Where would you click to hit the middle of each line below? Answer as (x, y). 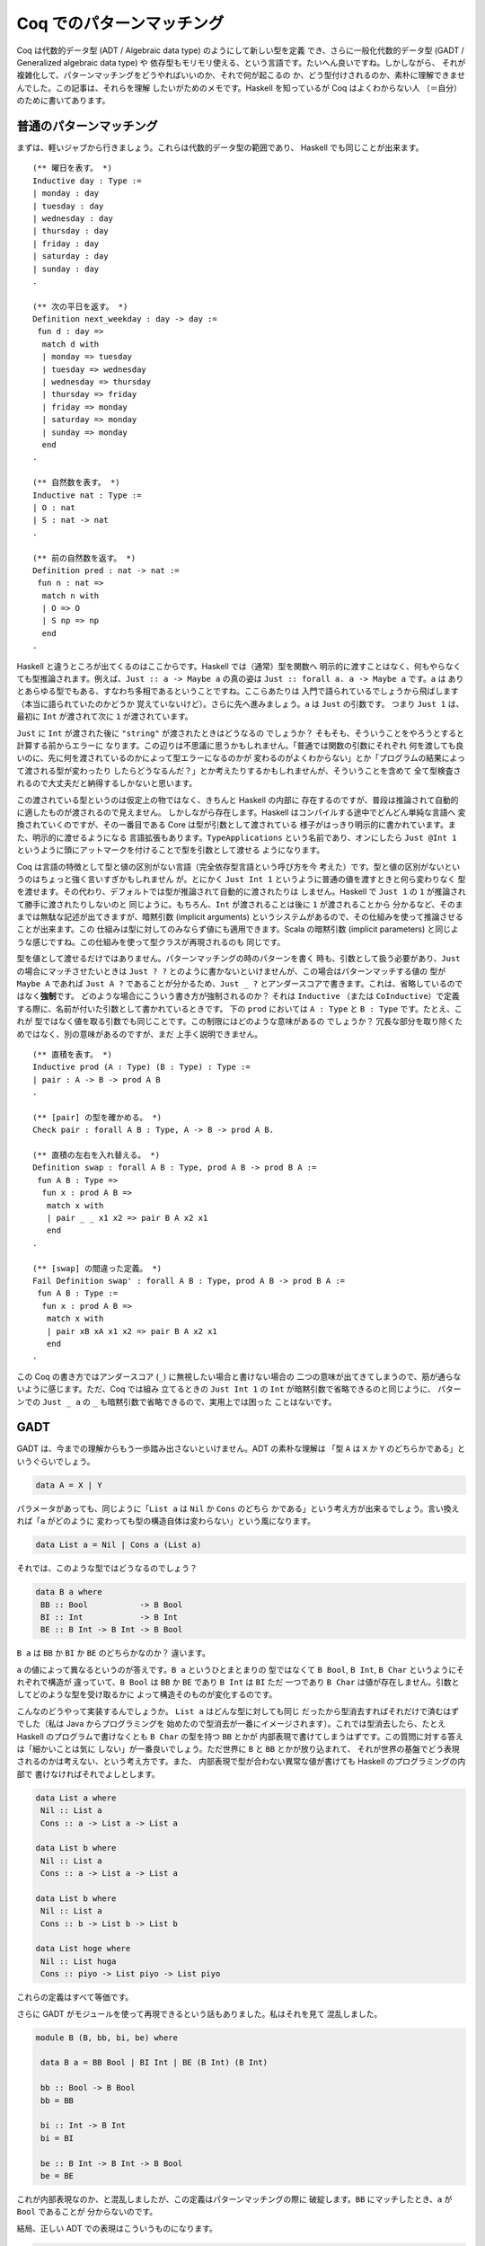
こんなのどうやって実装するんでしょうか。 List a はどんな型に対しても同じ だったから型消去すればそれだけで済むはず (238, 1711)
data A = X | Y (69, 1485)
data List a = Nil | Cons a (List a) (119, 1545)
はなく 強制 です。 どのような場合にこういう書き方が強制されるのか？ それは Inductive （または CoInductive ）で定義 (238, 996)
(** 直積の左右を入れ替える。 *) (97, 1155)
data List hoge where (83, 1949)
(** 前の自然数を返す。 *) (84, 558)
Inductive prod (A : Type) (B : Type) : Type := (141, 1067)
